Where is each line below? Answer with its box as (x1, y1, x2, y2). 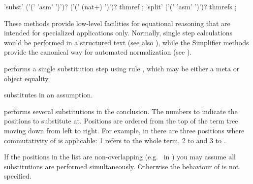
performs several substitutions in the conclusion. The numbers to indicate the (4, 106, 238, 116)
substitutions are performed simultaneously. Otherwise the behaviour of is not (4, 161, 239, 171)
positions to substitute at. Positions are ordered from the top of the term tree (4, 116, 238, 126)
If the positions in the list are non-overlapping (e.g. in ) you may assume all (4, 152, 236, 162)
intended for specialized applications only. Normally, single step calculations (4, 28, 233, 38)
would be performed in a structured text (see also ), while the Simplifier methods (4, 37, 249, 47)
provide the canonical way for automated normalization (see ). (4, 47, 192, 57)
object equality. (4, 73, 50, 83)
